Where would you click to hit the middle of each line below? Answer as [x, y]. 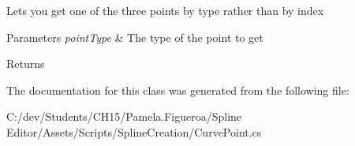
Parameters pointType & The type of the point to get [135, 37]
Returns [26, 64]
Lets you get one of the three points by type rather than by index [165, 10]
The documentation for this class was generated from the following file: [178, 90]
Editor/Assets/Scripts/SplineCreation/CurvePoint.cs [134, 131]
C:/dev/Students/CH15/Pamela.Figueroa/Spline [124, 116]
